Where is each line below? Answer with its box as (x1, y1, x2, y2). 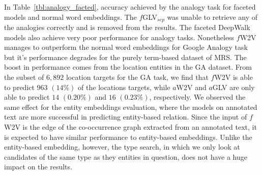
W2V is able (214, 72, 253, 82)
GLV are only (212, 81, 255, 92)
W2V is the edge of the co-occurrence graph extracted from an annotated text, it (4, 121, 257, 132)
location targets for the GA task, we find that (66, 72, 209, 82)
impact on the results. (4, 161, 72, 172)
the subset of (4, 72, 44, 82)
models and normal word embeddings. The (4, 11, 137, 22)
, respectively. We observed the (149, 92, 246, 102)
